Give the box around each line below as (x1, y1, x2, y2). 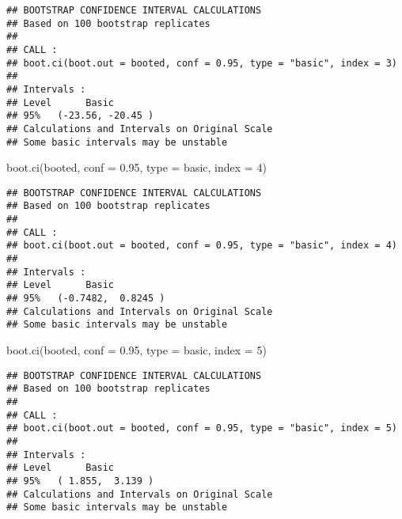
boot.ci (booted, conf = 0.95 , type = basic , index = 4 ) (6, 159, 267, 176)
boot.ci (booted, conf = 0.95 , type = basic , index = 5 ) (6, 342, 267, 358)
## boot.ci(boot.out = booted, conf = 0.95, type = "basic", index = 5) (6, 422, 397, 434)
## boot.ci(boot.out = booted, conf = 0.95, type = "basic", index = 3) (6, 57, 397, 69)
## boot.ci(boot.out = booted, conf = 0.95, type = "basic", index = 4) (6, 240, 397, 252)
